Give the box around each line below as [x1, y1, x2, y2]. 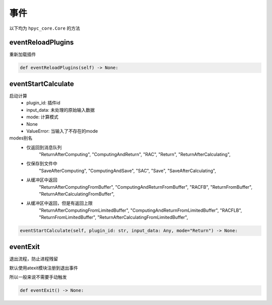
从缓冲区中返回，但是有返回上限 [26, 200, 93, 206]
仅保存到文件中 [26, 161, 57, 167]
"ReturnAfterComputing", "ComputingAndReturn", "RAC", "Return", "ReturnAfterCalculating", [39, 151, 231, 158]
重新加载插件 [9, 51, 36, 57]
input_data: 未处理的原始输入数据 [26, 107, 95, 113]
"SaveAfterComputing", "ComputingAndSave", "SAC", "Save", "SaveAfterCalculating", [39, 168, 216, 174]
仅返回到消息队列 [26, 144, 62, 150]
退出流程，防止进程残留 [9, 256, 58, 262]
